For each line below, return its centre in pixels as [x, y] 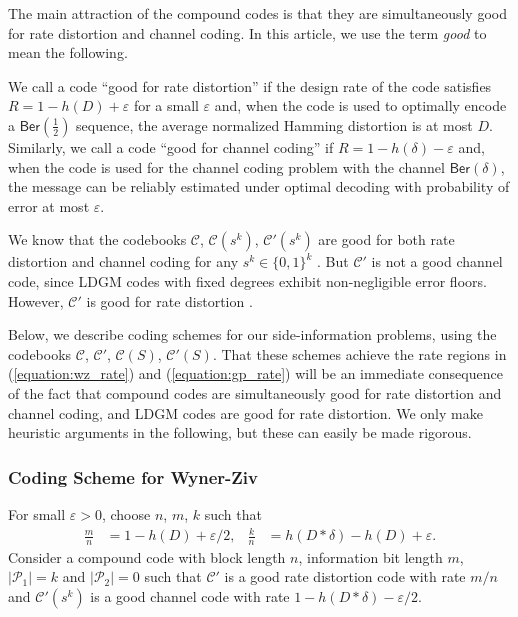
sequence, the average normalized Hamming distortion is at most [274, 124]
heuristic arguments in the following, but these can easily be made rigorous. [240, 432]
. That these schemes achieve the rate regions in [359, 353]
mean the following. [68, 52]
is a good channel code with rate [190, 596]
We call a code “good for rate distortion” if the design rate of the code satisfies [250, 85]
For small [37, 513]
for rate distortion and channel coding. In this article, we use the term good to [247, 32]
